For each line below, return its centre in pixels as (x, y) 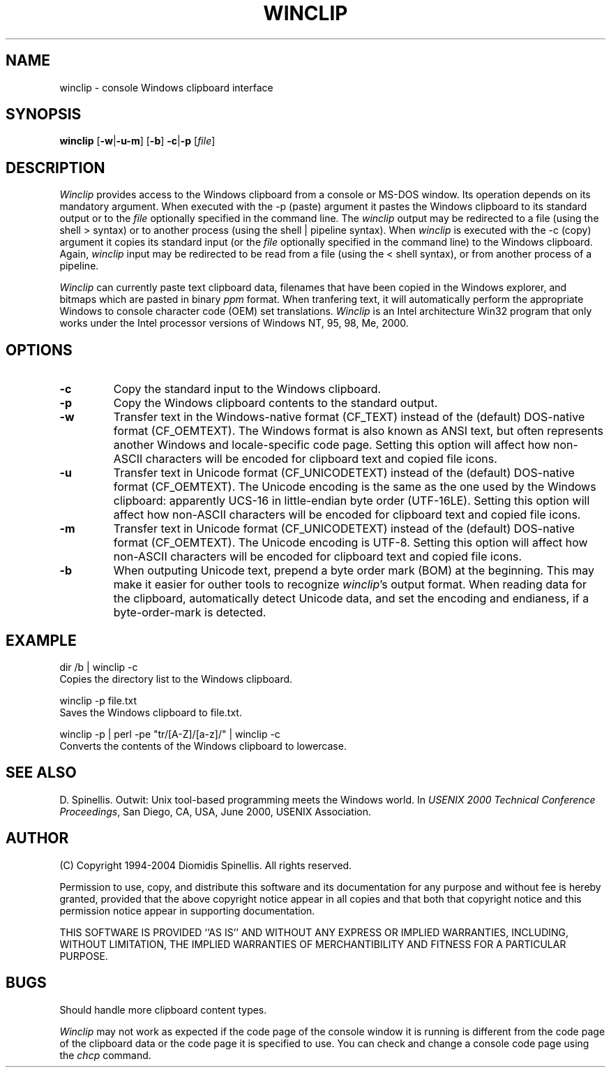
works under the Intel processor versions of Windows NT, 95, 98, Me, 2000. (234, 323)
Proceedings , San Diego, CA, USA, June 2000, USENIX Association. (216, 811)
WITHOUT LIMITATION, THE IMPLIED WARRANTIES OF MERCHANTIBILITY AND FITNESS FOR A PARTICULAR (313, 944)
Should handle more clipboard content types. (163, 1009)
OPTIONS (39, 350)
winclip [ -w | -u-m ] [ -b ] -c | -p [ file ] (137, 141)
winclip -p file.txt (98, 700)
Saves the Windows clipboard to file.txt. (151, 712)
